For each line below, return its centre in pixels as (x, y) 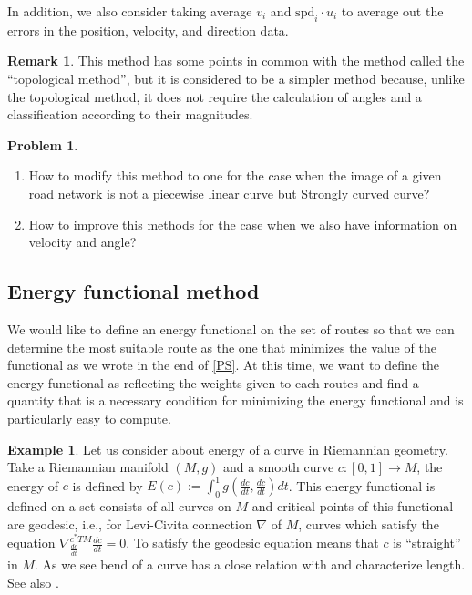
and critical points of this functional (353, 505)
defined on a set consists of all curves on (119, 505)
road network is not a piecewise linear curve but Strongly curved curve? (229, 193)
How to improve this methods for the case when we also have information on (243, 224)
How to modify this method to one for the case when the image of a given (235, 175)
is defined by (108, 485)
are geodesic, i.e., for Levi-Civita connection (130, 523)
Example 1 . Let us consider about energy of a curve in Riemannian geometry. (228, 449)
